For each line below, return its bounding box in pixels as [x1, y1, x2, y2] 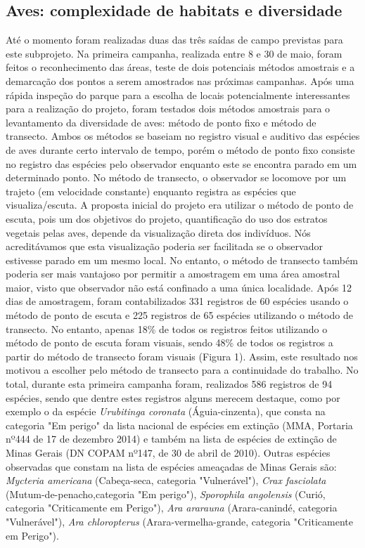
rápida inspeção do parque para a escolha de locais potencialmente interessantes [6, 87, 350, 102]
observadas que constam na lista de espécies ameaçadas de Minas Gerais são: [6, 459, 337, 474]
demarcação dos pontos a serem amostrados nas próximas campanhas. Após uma [6, 73, 354, 88]
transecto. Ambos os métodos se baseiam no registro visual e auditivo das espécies [6, 129, 360, 143]
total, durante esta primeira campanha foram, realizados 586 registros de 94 [6, 377, 333, 391]
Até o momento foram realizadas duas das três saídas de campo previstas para [6, 32, 343, 47]
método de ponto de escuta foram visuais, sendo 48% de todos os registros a [6, 335, 333, 350]
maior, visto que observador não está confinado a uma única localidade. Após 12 [6, 280, 352, 294]
